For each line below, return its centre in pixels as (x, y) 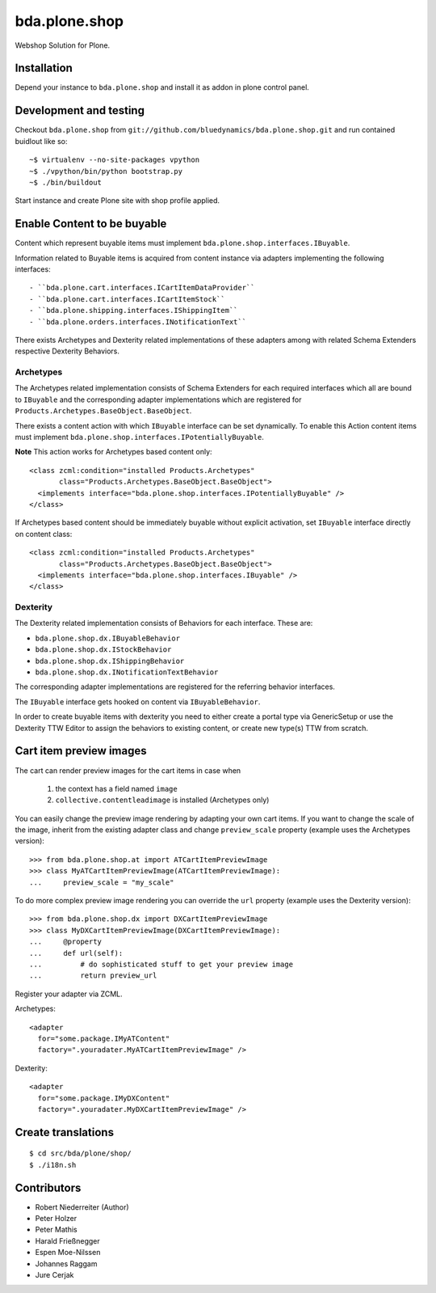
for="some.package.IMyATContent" (104, 1038)
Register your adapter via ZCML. (69, 994)
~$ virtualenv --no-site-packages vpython (115, 160)
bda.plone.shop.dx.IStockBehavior (103, 650)
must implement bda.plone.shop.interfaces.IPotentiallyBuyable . (139, 437)
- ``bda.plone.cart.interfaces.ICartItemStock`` (127, 299)
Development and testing (80, 110)
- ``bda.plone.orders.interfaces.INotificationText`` (138, 322)
